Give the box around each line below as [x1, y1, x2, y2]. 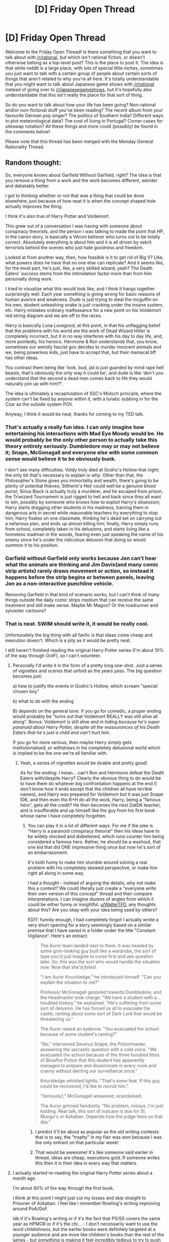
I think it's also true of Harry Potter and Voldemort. [5, 213, 110, 219]
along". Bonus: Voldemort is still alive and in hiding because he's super [12, 718, 160, 725]
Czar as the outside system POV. [5, 401, 73, 407]
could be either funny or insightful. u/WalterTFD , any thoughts [27, 901, 156, 907]
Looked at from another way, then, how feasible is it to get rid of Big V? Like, [5, 254, 164, 260]
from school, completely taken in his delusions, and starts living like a [5, 526, 150, 532]
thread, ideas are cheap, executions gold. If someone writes [35, 1154, 160, 1160]
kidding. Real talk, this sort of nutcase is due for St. [40, 1108, 146, 1114]
